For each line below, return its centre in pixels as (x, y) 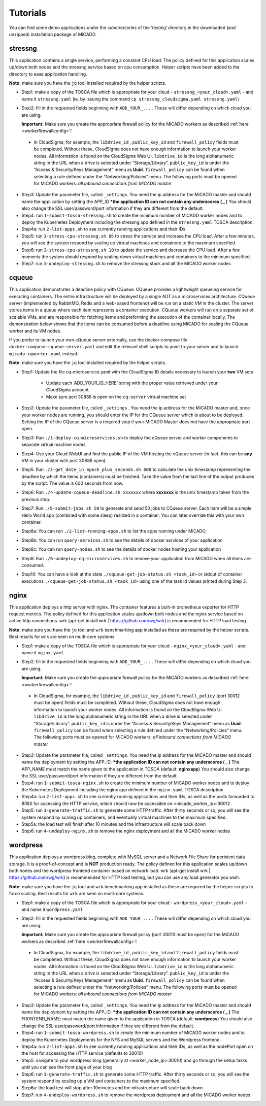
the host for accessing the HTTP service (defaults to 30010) (82, 1053)
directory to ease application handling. (48, 74)
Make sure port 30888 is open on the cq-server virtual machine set (116, 397)
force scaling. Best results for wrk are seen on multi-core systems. (77, 894)
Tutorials (28, 13)
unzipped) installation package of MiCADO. (53, 34)
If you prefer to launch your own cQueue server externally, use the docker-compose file (98, 340)
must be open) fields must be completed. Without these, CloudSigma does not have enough (127, 703)
